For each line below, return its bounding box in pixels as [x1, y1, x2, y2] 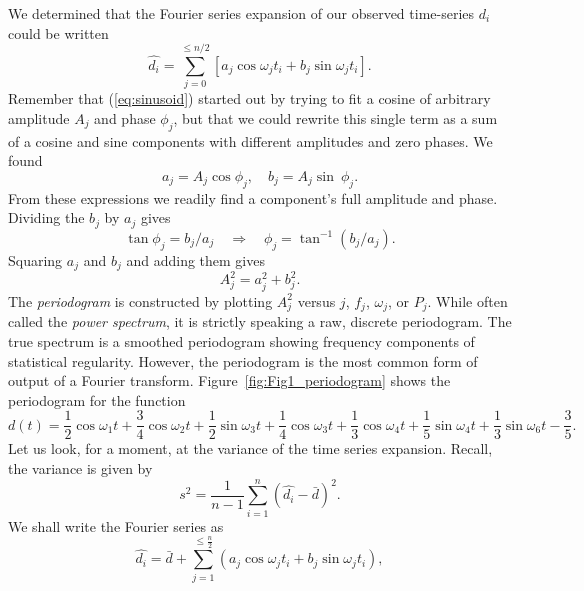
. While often [427, 290, 508, 311]
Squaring [8, 249, 63, 270]
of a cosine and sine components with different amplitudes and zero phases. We [8, 130, 493, 151]
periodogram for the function [8, 389, 186, 410]
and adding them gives [126, 249, 265, 270]
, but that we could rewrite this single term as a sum [173, 107, 498, 128]
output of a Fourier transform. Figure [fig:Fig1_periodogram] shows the [8, 370, 451, 391]
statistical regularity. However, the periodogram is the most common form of [8, 350, 478, 371]
